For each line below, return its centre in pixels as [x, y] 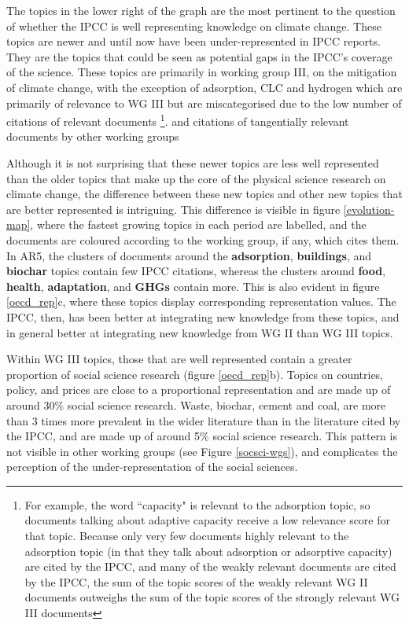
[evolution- [369, 209]
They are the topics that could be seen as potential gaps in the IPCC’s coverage [199, 56]
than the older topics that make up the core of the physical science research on [196, 178]
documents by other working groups [93, 136]
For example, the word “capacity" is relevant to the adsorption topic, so [197, 504]
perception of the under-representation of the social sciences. [152, 467]
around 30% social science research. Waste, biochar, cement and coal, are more [196, 404]
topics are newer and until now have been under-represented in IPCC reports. [193, 41]
